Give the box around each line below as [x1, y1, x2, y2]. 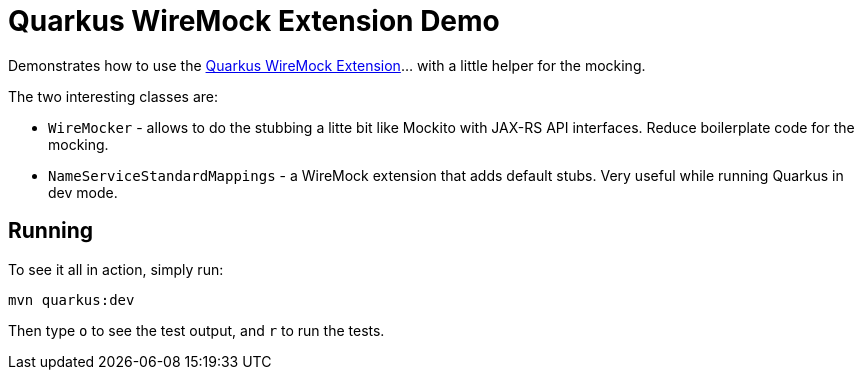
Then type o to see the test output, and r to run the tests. [8, 321, 385, 339]
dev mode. [48, 183, 118, 201]
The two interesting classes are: [8, 87, 218, 105]
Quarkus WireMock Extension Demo [8, 4, 500, 38]
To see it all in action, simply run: [8, 260, 224, 278]
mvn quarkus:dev [8, 291, 135, 308]
